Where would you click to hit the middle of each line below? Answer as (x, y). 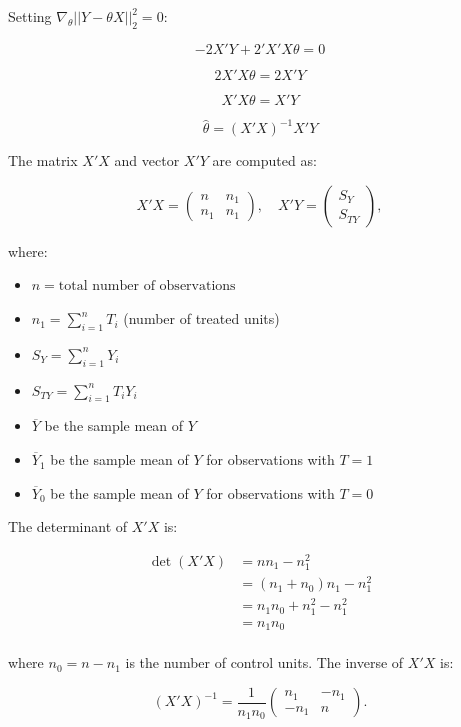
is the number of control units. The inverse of (264, 662)
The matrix (43, 160)
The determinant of (68, 526)
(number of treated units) (201, 318)
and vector (147, 160)
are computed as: (264, 160)
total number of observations (147, 286)
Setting (30, 16)
